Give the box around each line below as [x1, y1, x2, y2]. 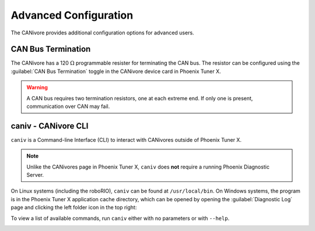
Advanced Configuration [10, 9, 134, 22]
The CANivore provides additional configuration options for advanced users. [10, 29, 195, 36]
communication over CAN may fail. [26, 103, 110, 110]
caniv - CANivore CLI [10, 121, 89, 131]
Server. [26, 171, 44, 178]
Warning [26, 84, 48, 91]
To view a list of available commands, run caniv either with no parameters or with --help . [10, 215, 230, 222]
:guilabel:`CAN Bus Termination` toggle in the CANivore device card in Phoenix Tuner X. [10, 68, 221, 75]
